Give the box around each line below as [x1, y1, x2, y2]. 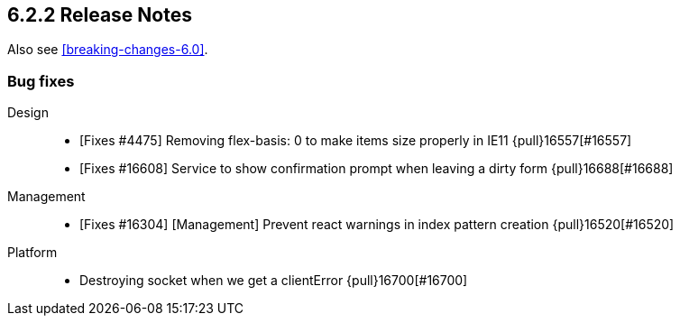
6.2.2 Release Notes [7, 4, 192, 26]
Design [7, 105, 49, 121]
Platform [7, 245, 58, 261]
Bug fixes [7, 71, 75, 90]
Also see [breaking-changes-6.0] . [7, 42, 208, 58]
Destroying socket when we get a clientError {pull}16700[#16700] [79, 272, 468, 289]
